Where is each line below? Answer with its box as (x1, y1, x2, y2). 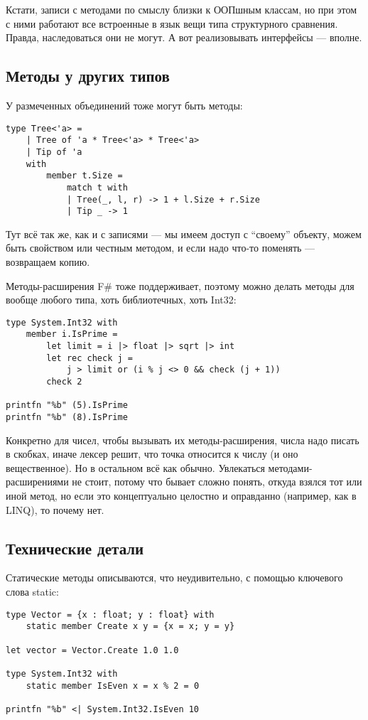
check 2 (46, 377, 82, 387)
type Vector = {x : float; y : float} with (6, 609, 215, 620)
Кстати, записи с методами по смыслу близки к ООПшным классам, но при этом (6, 2, 357, 16)
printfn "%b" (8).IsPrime (6, 412, 128, 423)
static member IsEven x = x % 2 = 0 (26, 680, 200, 691)
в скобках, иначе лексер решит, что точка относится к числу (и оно (6, 446, 298, 461)
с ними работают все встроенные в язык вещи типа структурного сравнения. (6, 16, 338, 31)
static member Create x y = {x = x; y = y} (26, 621, 235, 632)
